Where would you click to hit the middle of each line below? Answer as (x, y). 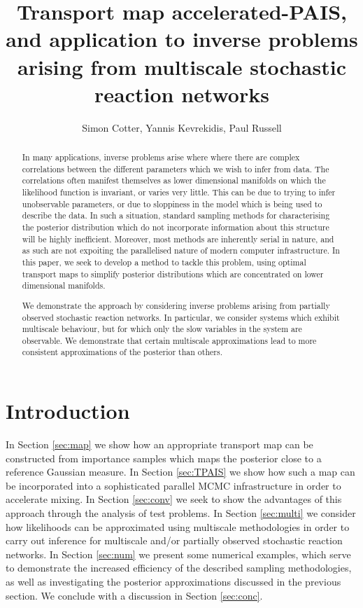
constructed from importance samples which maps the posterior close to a (164, 458)
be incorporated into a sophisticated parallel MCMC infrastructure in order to (173, 485)
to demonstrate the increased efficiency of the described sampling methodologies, (179, 568)
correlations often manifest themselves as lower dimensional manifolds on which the (174, 180)
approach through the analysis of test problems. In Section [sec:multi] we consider (181, 513)
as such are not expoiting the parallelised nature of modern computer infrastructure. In (181, 250)
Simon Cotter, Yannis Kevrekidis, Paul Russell (182, 127)
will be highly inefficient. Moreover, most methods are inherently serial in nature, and (178, 239)
